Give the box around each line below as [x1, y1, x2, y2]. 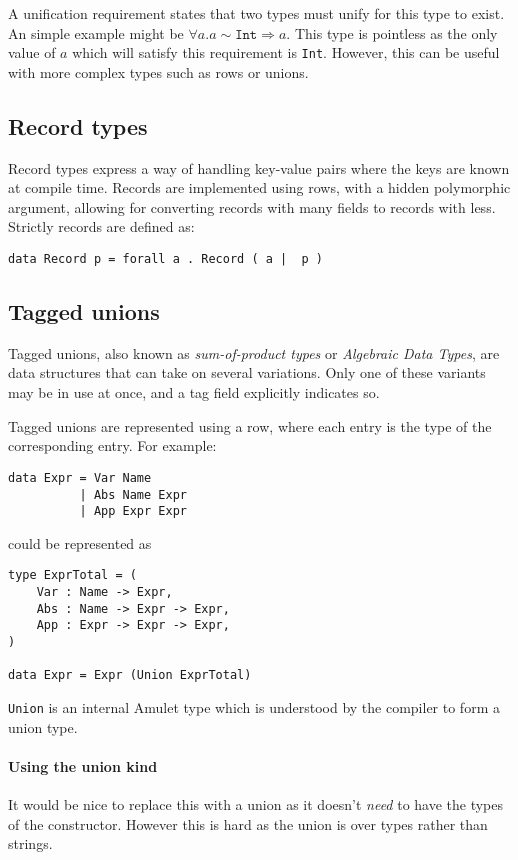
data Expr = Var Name [8, 470, 152, 485]
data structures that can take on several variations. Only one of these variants [8, 362, 486, 383]
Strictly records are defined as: [8, 216, 195, 237]
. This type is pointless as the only [286, 22, 498, 43]
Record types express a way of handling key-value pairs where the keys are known [8, 157, 510, 178]
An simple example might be [8, 22, 184, 43]
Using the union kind [8, 755, 158, 776]
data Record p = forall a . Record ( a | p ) [8, 252, 323, 267]
